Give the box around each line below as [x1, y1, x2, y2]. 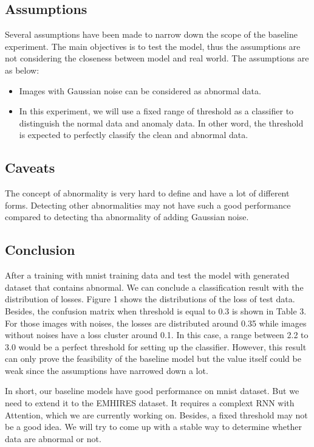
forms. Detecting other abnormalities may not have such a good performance [5, 198, 291, 211]
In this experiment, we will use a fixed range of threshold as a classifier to [19, 105, 294, 117]
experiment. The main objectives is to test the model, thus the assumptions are [5, 40, 301, 52]
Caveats [5, 158, 55, 177]
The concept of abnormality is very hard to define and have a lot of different [5, 187, 290, 199]
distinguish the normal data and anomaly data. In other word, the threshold [19, 116, 304, 129]
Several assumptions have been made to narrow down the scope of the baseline [5, 28, 298, 41]
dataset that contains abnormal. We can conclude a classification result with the [5, 280, 304, 293]
